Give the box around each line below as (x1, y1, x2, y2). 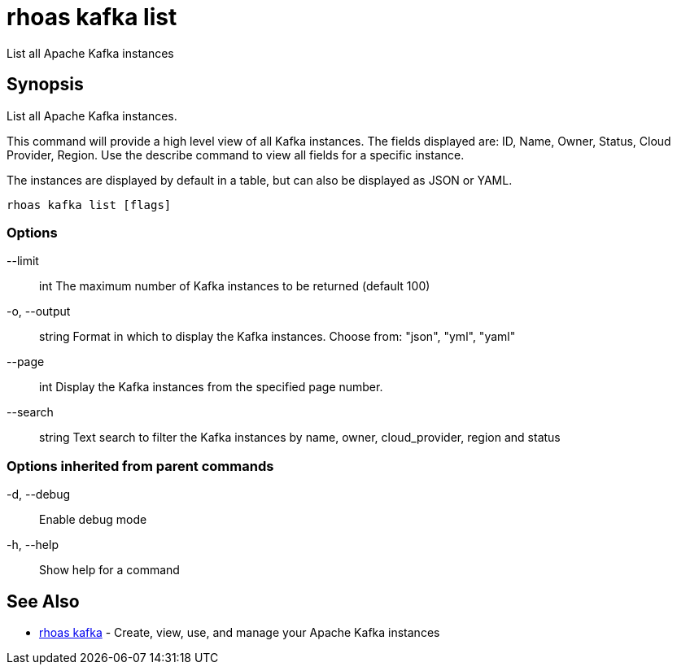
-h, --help (7, 538, 59, 552)
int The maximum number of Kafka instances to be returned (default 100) (39, 279, 430, 294)
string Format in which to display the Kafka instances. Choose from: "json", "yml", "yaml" (39, 329, 516, 344)
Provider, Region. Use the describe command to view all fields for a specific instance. (7, 147, 465, 162)
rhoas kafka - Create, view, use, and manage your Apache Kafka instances (39, 625, 440, 639)
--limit (7, 254, 39, 268)
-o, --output (7, 304, 71, 319)
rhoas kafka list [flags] (7, 198, 172, 211)
